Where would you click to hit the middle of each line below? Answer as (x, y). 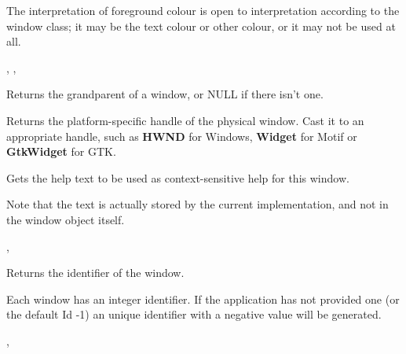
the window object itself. (66, 219)
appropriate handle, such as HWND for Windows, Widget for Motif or (182, 136)
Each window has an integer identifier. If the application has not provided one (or (203, 299)
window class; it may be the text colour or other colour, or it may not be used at (201, 26)
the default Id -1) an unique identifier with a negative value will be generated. (194, 314)
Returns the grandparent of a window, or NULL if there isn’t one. (165, 94)
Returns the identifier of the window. (95, 273)
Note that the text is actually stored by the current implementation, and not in (198, 204)
